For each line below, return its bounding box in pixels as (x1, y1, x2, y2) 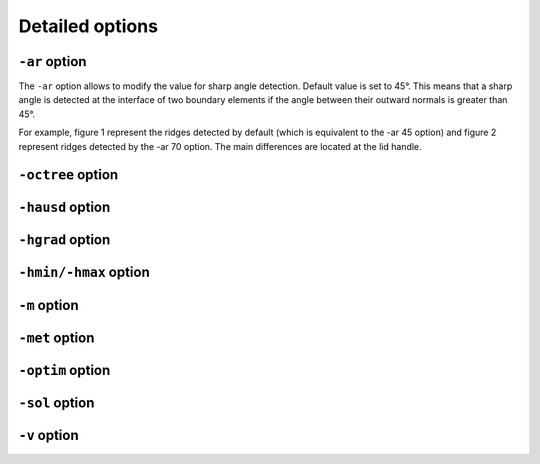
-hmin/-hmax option (18, 264, 150, 281)
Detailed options (18, 15, 159, 37)
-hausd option (18, 199, 111, 216)
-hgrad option (18, 231, 111, 249)
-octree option (18, 166, 119, 184)
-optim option (18, 361, 111, 379)
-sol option (18, 394, 95, 411)
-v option (18, 426, 79, 444)
